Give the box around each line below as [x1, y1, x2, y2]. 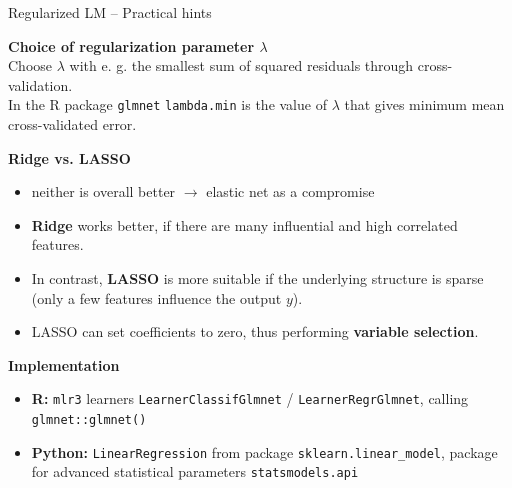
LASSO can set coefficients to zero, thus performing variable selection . [31, 321, 479, 342]
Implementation [8, 354, 120, 375]
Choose [8, 55, 53, 76]
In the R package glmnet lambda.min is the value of [8, 94, 327, 115]
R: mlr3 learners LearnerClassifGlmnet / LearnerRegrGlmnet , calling [31, 388, 469, 409]
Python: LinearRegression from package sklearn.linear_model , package [31, 441, 498, 462]
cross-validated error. [8, 114, 137, 135]
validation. [8, 74, 73, 95]
